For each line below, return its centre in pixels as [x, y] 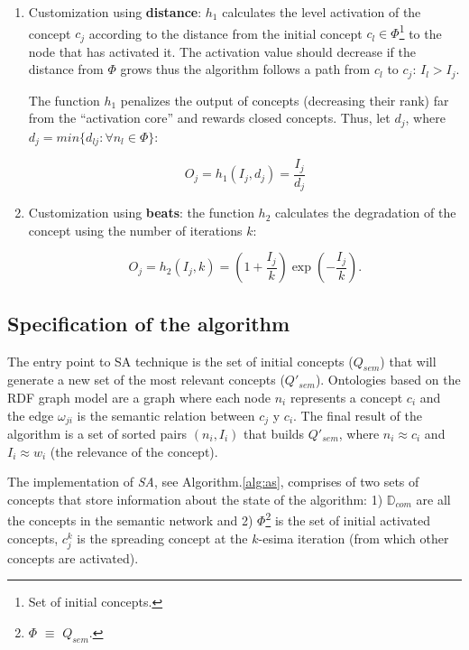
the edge [31, 415]
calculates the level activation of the [322, 12]
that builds [274, 434]
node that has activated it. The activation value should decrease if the [222, 51]
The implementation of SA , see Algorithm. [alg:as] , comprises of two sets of [213, 482]
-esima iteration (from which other [354, 538]
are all [433, 499]
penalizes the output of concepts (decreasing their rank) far [285, 100]
